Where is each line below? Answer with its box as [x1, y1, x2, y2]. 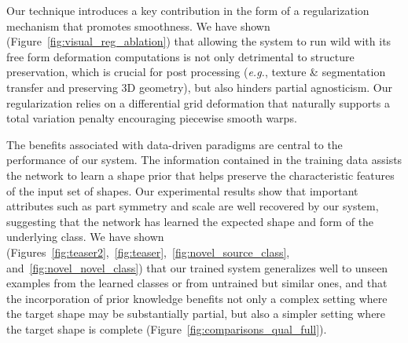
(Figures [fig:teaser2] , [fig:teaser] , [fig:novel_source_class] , [6, 243, 290, 260]
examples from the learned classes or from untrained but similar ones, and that [6, 275, 388, 291]
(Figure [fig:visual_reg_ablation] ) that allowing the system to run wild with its [6, 33, 391, 49]
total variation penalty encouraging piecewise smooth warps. [6, 110, 297, 126]
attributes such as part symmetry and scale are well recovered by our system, [6, 198, 379, 214]
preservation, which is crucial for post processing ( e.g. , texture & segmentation [6, 64, 386, 80]
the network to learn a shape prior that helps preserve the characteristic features [6, 166, 395, 183]
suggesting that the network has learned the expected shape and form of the [6, 213, 374, 229]
